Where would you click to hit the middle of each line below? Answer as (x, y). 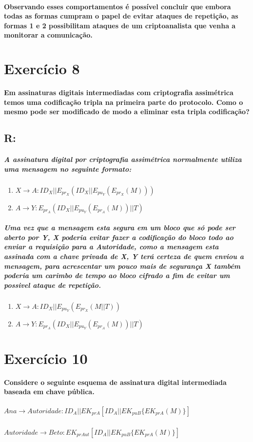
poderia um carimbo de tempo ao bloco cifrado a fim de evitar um (117, 275)
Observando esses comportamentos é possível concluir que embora (117, 6)
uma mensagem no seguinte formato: (68, 169)
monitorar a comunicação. (48, 35)
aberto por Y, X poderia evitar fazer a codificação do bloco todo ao (119, 237)
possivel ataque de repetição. (53, 285)
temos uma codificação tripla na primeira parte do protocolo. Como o (124, 102)
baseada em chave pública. (49, 392)
